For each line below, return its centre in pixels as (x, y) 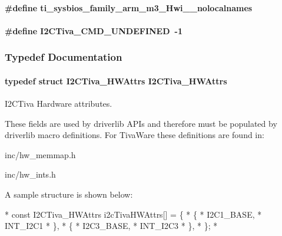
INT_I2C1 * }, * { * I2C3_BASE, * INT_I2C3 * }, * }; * (111, 226)
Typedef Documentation (64, 57)
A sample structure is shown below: (69, 194)
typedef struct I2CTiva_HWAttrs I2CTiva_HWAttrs (116, 81)
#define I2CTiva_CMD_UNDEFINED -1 (94, 30)
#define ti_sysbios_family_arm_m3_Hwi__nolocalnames (129, 7)
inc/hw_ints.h (30, 174)
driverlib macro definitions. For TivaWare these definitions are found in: (135, 135)
